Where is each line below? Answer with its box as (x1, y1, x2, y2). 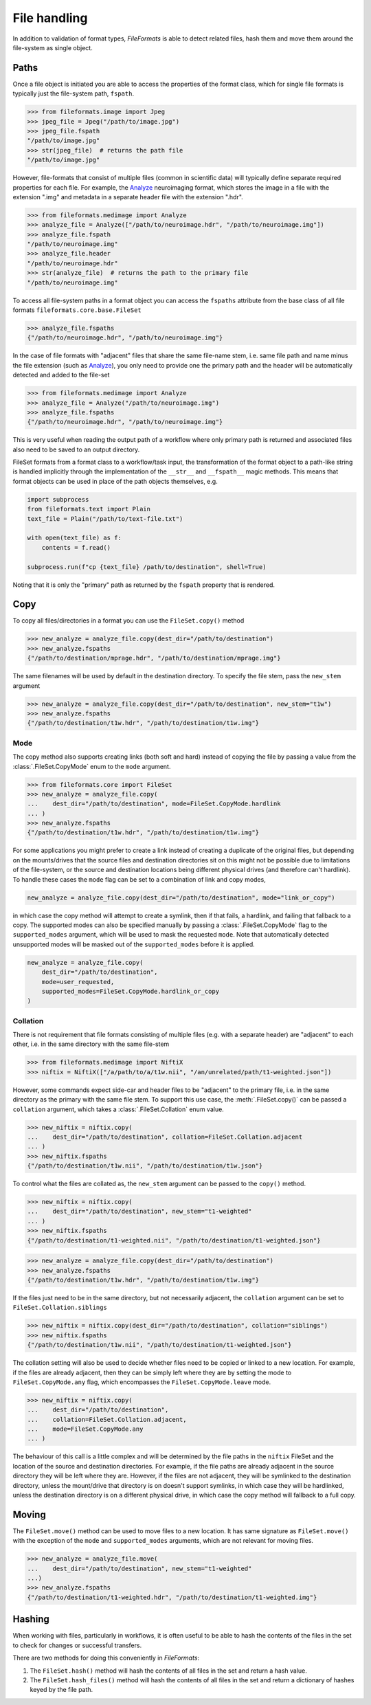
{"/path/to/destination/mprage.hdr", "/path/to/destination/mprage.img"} (27, 654, 281, 662)
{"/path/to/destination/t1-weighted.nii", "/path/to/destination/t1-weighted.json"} (27, 1236, 321, 1244)
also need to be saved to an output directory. (12, 445, 140, 454)
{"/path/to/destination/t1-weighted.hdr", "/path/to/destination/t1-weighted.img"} (27, 1593, 317, 1601)
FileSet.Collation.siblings (12, 1304, 108, 1312)
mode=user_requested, (41, 978, 115, 985)
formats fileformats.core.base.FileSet (12, 306, 142, 314)
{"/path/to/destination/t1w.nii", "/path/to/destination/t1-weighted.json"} (27, 1341, 292, 1349)
